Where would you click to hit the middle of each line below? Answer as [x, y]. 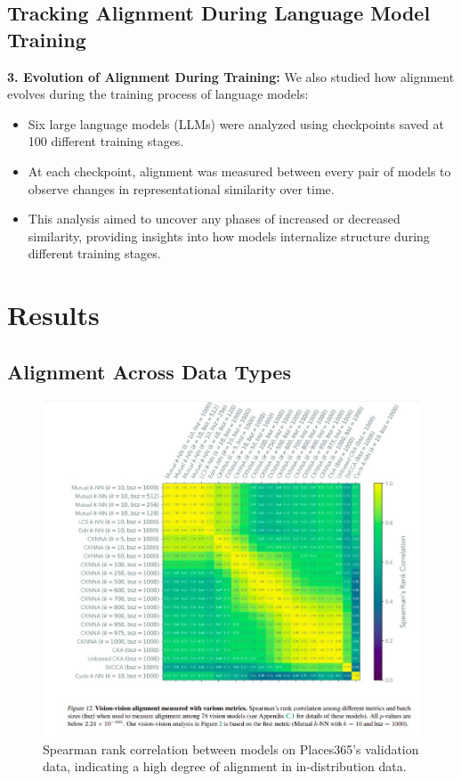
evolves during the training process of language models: [158, 94]
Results [53, 315]
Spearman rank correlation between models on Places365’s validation [231, 748]
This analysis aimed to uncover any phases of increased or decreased [214, 219]
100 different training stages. [106, 141]
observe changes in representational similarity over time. [181, 188]
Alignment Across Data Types [149, 371]
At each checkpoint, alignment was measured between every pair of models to [239, 171]
